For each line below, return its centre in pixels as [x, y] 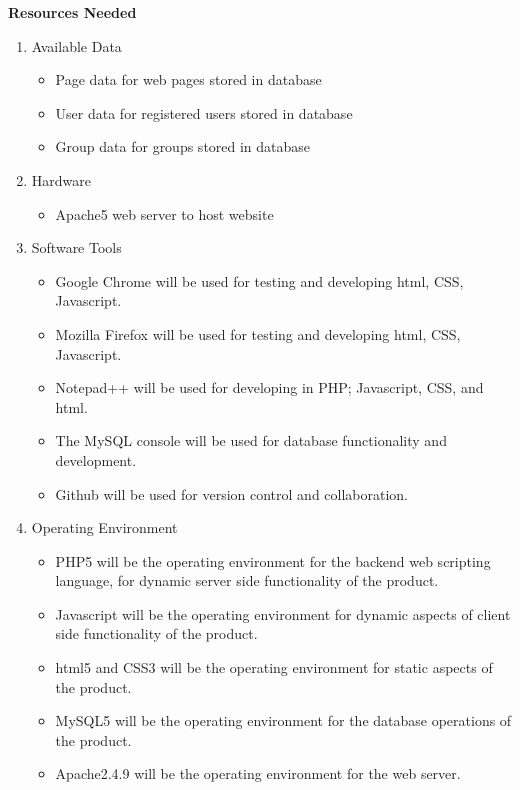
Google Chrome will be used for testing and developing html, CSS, [259, 280]
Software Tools [76, 247]
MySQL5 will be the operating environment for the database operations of [283, 720]
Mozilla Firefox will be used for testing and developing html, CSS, [258, 333]
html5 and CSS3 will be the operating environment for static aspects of [274, 667]
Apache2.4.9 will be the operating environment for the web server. [258, 773]
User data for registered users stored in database [204, 112]
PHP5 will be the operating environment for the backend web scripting [273, 560]
